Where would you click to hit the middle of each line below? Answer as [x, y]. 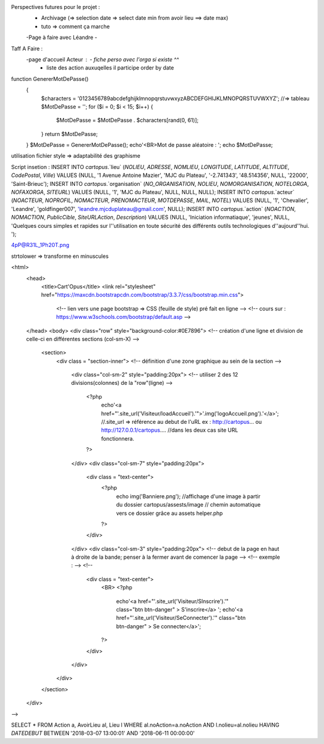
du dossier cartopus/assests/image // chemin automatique [188, 505]
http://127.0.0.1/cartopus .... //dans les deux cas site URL [169, 430]
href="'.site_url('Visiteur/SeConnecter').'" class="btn [181, 618]
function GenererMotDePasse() [50, 79]
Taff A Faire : [27, 49]
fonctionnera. [118, 438]
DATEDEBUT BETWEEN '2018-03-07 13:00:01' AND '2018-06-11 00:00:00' [103, 733]
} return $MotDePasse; [70, 134]
